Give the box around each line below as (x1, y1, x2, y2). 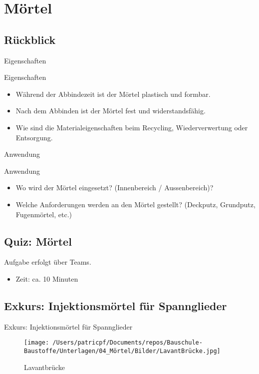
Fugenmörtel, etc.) (15, 209, 72, 219)
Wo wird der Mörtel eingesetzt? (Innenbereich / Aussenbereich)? (15, 182, 214, 193)
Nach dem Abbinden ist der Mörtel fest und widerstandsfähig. (15, 105, 206, 116)
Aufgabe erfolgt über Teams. (4, 257, 91, 267)
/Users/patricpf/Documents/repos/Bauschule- (52, 339, 203, 347)
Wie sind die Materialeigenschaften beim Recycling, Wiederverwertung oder (15, 122, 248, 132)
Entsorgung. (15, 132, 53, 142)
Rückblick (4, 31, 56, 47)
